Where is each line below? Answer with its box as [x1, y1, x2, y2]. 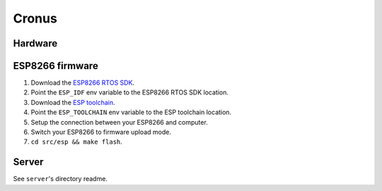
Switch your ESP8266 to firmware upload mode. [30, 128, 171, 137]
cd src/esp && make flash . [30, 137, 123, 146]
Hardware [13, 37, 58, 49]
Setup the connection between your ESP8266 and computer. [30, 118, 208, 126]
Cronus [13, 11, 58, 26]
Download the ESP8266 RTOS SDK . [30, 78, 134, 87]
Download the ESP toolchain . [30, 98, 115, 106]
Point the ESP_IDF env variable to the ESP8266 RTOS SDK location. [30, 88, 229, 97]
